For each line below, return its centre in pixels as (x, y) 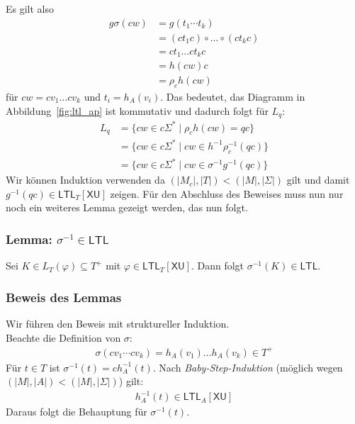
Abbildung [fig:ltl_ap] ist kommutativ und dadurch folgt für (137, 110)
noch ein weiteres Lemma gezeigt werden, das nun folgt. (127, 207)
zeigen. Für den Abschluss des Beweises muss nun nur (227, 193)
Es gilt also (30, 9)
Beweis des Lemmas (64, 297)
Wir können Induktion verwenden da (85, 180)
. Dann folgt (218, 266)
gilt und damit (318, 180)
